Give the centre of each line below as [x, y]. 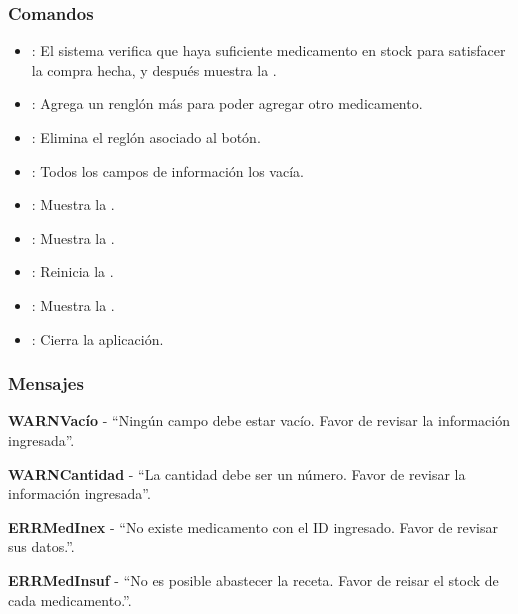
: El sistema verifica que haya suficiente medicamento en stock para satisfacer [268, 50]
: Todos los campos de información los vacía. [167, 170]
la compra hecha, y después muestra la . [154, 69]
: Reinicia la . [72, 271]
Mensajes [46, 383]
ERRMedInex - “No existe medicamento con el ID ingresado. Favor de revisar [253, 526]
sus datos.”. [41, 546]
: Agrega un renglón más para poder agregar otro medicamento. [227, 103]
